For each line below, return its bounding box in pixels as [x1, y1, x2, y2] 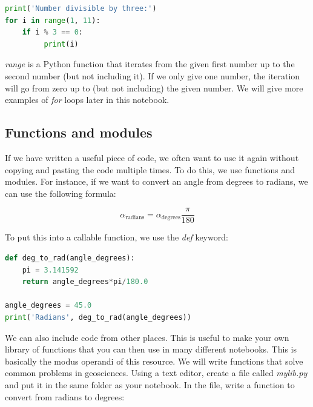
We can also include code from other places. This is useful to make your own [5, 331, 289, 343]
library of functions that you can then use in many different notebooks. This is [5, 343, 297, 356]
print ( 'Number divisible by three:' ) [5, 4, 157, 13]
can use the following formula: [5, 187, 116, 199]
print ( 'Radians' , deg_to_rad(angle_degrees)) [5, 313, 191, 322]
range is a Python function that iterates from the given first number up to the [5, 58, 295, 70]
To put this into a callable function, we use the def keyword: [5, 231, 228, 243]
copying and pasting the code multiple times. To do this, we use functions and [5, 163, 295, 176]
